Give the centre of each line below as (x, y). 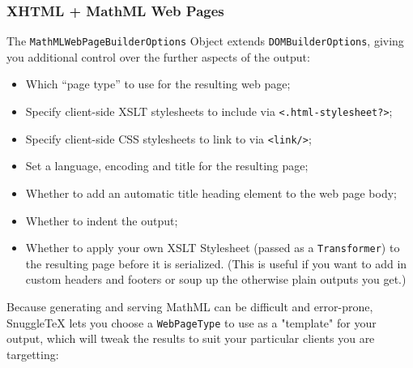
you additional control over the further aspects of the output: (158, 56)
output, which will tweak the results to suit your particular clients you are (191, 338)
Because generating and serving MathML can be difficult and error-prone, (190, 306)
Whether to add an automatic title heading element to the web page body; (211, 193)
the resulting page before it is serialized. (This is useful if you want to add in (216, 263)
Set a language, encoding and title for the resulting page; (167, 166)
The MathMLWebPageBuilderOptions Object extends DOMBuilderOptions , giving (205, 41)
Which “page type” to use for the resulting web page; (158, 84)
